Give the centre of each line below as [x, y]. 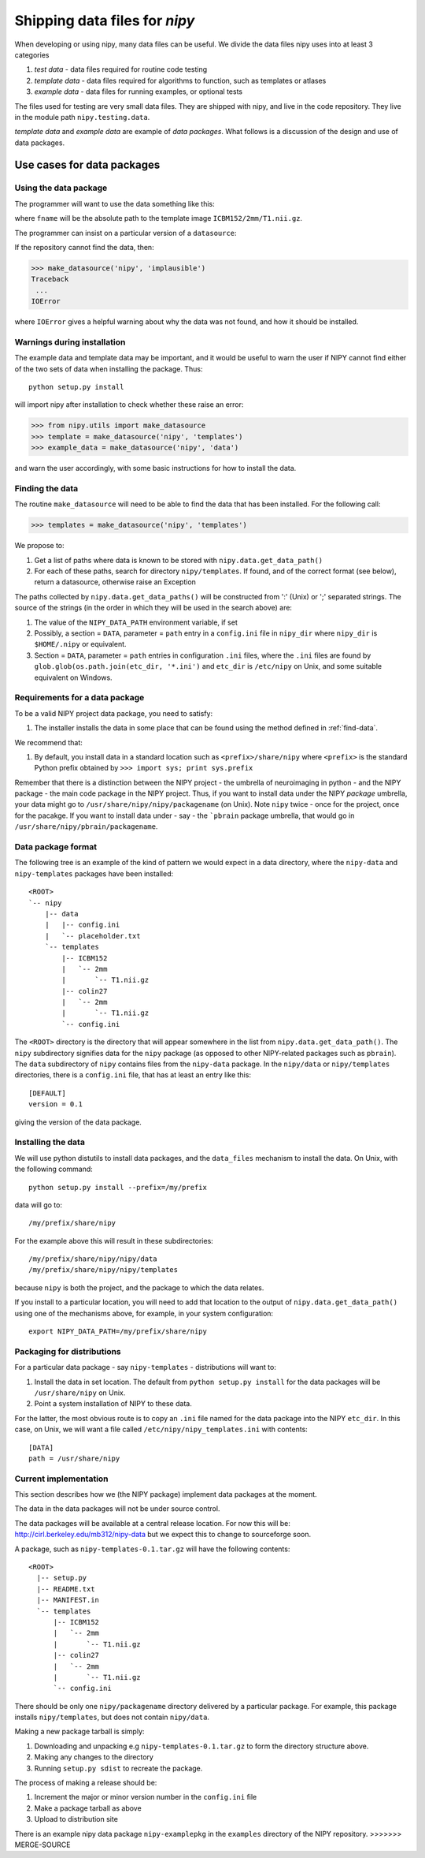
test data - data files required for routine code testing [121, 69]
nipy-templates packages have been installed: [94, 873]
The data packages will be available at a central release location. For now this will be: [153, 1523]
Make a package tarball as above [88, 1808]
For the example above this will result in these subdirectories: [114, 1241]
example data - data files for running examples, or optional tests [139, 91]
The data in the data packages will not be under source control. [117, 1509]
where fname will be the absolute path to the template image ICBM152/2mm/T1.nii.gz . [159, 218]
